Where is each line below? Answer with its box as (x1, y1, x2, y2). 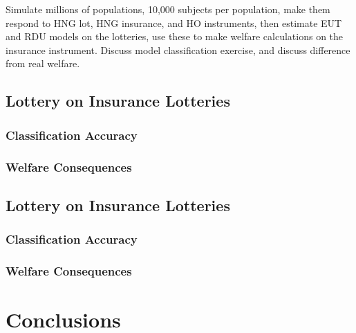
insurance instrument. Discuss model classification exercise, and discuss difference (6, 42, 350, 57)
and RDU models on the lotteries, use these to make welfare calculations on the (6, 29, 344, 44)
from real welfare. (6, 56, 80, 71)
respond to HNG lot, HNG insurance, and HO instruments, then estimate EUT (6, 15, 342, 30)
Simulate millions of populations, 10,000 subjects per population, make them (6, 2, 330, 16)
